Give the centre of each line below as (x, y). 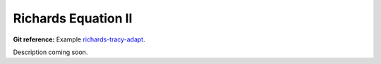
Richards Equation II (73, 18)
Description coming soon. (50, 52)
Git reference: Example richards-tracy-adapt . (79, 39)
